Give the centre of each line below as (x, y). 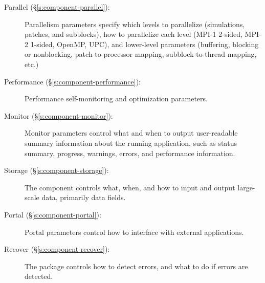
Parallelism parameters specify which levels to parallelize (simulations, (135, 24)
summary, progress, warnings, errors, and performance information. (130, 153)
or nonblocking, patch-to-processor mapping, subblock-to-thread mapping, (141, 54)
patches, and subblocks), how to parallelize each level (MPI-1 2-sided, (134, 34)
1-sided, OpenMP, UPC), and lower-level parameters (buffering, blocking (145, 44)
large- (246, 187)
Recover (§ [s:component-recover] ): (57, 249)
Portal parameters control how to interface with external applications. (134, 232)
